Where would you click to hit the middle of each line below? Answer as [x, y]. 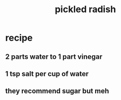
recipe [19, 38]
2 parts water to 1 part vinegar [54, 57]
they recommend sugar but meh [57, 91]
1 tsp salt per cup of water [47, 74]
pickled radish [85, 9]
